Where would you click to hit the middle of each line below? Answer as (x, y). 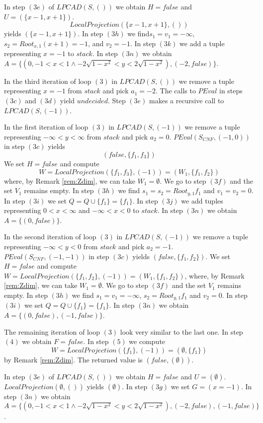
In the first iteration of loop (46, 127)
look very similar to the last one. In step (181, 331)
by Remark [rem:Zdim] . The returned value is (73, 359)
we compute (147, 341)
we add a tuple (202, 43)
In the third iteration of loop (48, 81)
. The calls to (175, 91)
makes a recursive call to (187, 101)
